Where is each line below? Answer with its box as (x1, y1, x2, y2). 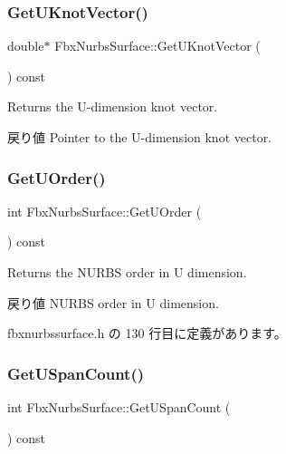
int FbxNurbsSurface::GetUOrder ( (7, 201, 202, 220)
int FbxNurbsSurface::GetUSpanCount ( (7, 398, 231, 416)
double (7, 36, 44, 55)
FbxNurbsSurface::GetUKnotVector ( (54, 36, 261, 55)
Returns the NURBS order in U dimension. (7, 263, 247, 281)
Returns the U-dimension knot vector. (7, 97, 218, 116)
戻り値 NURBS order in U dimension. (7, 293, 219, 312)
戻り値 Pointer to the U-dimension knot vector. (7, 128, 272, 146)
